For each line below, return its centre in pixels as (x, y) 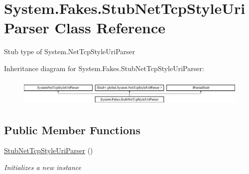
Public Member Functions (72, 130)
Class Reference (110, 28)
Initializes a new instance (43, 167)
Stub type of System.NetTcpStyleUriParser (69, 51)
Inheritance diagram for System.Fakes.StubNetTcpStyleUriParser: (104, 68)
